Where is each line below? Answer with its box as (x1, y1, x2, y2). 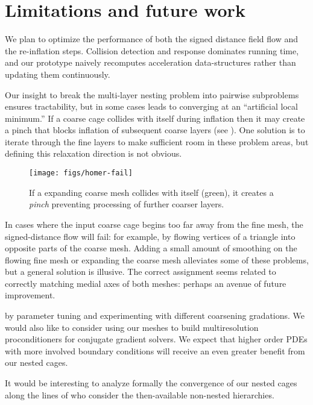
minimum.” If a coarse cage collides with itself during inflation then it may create (5, 111, 305, 124)
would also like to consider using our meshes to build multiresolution (5, 321, 259, 333)
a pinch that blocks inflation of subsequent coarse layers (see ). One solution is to (5, 124, 305, 136)
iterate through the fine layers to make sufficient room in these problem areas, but (5, 135, 309, 148)
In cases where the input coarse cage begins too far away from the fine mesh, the (5, 218, 303, 230)
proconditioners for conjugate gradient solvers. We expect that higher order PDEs (5, 333, 308, 345)
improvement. (5, 289, 55, 301)
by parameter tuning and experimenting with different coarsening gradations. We (5, 309, 305, 322)
